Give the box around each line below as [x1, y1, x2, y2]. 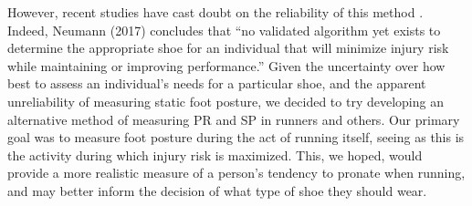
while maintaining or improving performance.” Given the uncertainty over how [7, 56, 446, 75]
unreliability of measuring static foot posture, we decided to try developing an [7, 91, 444, 110]
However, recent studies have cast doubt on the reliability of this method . [7, 3, 424, 21]
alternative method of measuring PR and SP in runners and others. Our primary [7, 109, 460, 129]
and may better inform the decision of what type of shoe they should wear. [7, 180, 427, 200]
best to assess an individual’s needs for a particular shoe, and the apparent [7, 74, 426, 93]
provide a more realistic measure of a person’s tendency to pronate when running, [7, 163, 466, 182]
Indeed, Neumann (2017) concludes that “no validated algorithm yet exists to [7, 20, 441, 39]
